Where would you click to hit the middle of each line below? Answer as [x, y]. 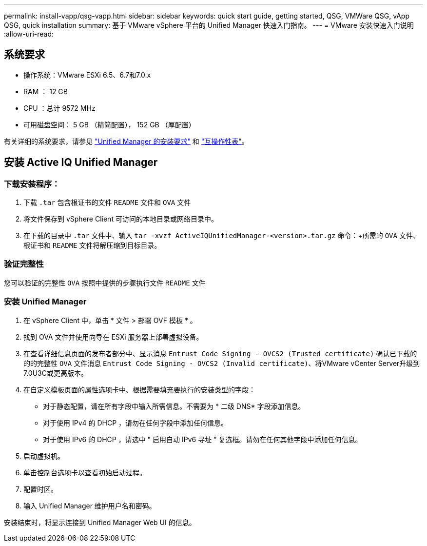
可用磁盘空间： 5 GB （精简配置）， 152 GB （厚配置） [109, 124]
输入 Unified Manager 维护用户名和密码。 [90, 506]
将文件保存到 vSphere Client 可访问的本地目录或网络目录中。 [121, 219]
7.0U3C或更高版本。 [56, 373]
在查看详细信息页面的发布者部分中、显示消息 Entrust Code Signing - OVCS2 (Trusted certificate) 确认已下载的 [220, 353]
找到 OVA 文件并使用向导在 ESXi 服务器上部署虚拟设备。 [113, 337]
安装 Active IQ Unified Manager [81, 162]
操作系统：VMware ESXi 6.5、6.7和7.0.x [87, 75]
